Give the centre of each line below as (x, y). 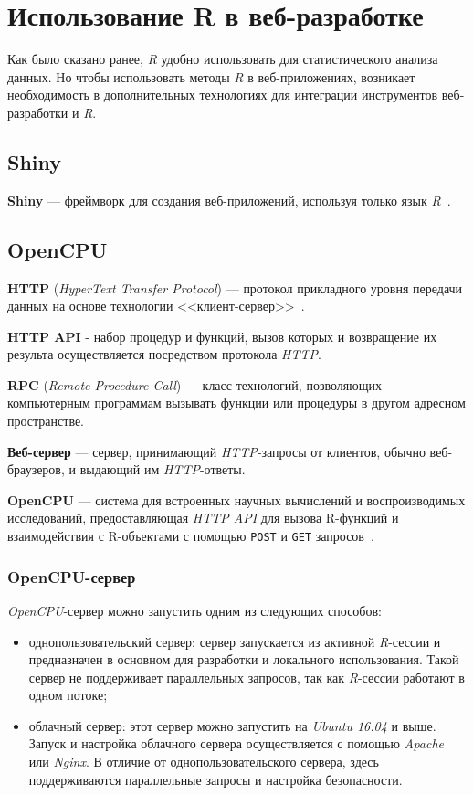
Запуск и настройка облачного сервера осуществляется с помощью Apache (236, 743)
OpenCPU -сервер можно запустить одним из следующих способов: (194, 610)
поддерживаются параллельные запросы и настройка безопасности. (215, 779)
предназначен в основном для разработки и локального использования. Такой (244, 659)
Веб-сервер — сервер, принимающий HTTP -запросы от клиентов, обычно (216, 451)
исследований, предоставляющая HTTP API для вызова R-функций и (203, 518)
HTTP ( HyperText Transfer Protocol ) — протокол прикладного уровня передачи (235, 287)
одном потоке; (68, 695)
